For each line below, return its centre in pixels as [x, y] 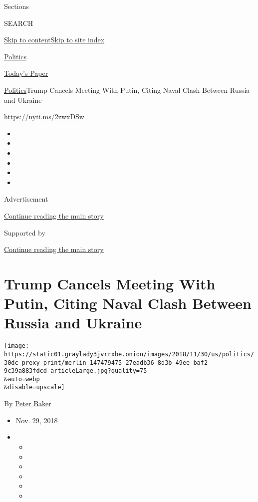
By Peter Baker [28, 403]
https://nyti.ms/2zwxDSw [44, 117]
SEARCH [19, 23]
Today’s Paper [26, 73]
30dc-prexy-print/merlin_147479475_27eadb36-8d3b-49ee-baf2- [108, 363]
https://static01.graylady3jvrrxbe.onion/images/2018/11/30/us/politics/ [129, 354]
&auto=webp [22, 379]
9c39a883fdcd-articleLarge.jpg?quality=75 [76, 371]
